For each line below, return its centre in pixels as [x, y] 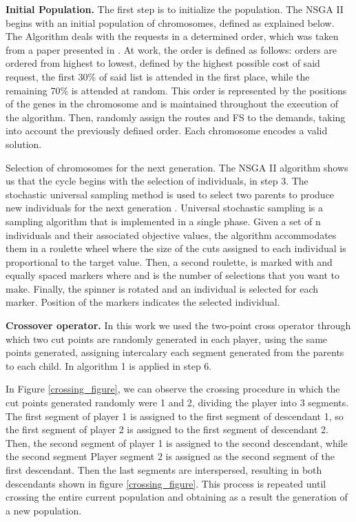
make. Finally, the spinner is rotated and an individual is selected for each [162, 288]
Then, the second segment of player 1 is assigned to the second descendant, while [177, 442]
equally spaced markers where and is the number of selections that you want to [173, 275]
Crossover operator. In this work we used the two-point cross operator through [178, 325]
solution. [24, 144]
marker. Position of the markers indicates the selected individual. [143, 302]
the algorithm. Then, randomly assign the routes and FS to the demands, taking [176, 117]
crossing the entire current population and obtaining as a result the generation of [177, 497]
